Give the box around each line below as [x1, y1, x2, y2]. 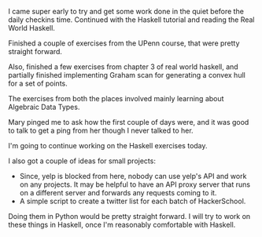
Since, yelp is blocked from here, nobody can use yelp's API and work [19, 172, 247, 180]
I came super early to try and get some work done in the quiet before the [8, 7, 244, 16]
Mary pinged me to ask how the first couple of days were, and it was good [8, 118, 249, 126]
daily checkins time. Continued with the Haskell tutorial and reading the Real [8, 15, 255, 24]
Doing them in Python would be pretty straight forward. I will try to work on [8, 212, 251, 221]
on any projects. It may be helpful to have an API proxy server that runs [19, 180, 250, 189]
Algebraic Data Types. [8, 102, 80, 111]
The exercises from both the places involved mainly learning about [8, 94, 224, 103]
